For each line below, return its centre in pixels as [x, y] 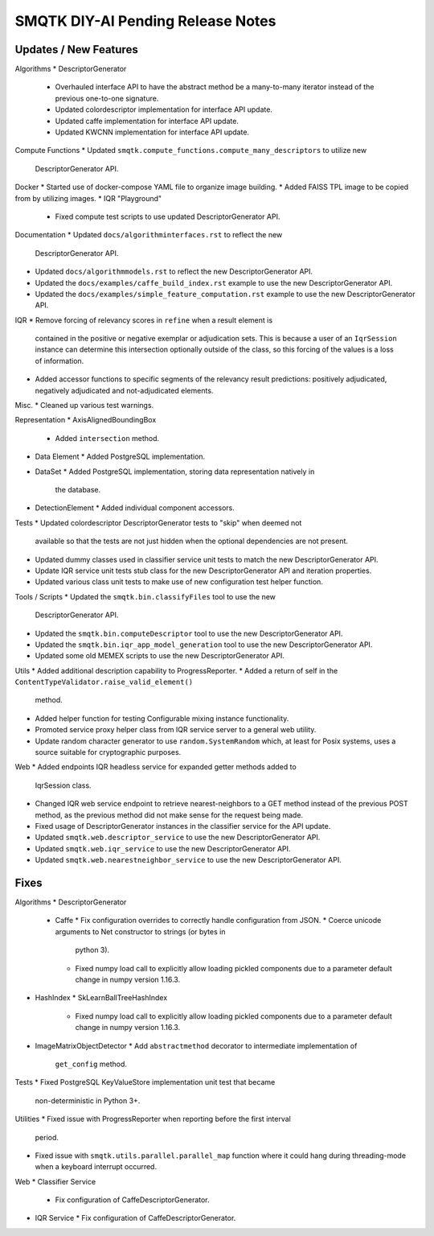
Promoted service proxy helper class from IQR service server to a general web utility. [176, 730]
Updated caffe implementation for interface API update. [147, 121]
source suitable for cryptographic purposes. [108, 752]
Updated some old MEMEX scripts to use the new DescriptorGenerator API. [160, 656]
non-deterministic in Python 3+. [88, 1100]
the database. [78, 490]
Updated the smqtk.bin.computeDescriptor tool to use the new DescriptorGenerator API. [189, 633]
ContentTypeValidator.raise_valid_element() [104, 682]
